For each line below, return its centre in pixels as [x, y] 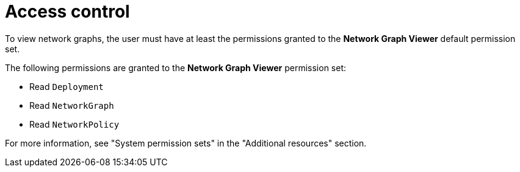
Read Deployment [67, 86]
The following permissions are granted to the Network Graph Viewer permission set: [176, 67]
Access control [67, 12]
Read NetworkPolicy [74, 124]
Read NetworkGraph [72, 105]
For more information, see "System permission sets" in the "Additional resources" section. [186, 143]
